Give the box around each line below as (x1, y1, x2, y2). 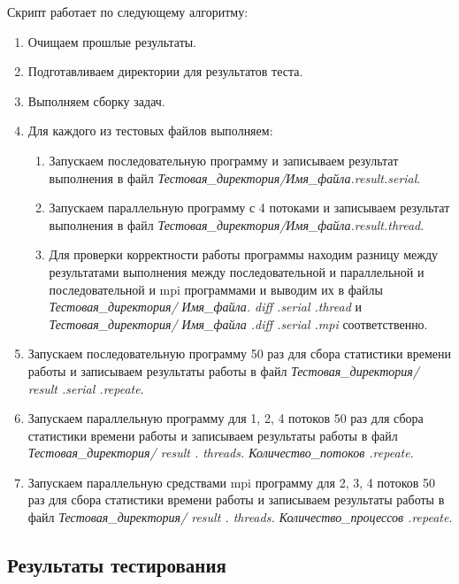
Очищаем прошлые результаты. (27, 32, 197, 50)
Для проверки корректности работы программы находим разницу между (49, 245, 439, 264)
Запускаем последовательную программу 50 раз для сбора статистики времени (27, 344, 451, 363)
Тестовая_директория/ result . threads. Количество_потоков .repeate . (27, 443, 414, 462)
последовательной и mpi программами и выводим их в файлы (49, 280, 383, 298)
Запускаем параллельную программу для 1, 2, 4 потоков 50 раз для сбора (27, 409, 424, 427)
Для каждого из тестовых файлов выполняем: (27, 121, 273, 140)
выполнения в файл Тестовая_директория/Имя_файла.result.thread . (49, 215, 425, 234)
